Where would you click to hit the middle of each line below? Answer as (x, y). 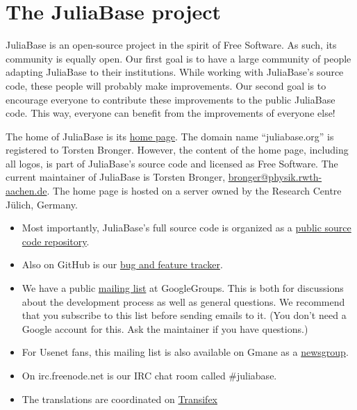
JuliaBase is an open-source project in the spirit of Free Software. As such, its (171, 45)
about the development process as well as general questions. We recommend (183, 301)
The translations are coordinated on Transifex (119, 399)
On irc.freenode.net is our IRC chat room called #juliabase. (149, 375)
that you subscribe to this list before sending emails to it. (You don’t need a (184, 315)
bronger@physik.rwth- (275, 177)
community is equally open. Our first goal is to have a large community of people (178, 58)
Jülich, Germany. (42, 204)
